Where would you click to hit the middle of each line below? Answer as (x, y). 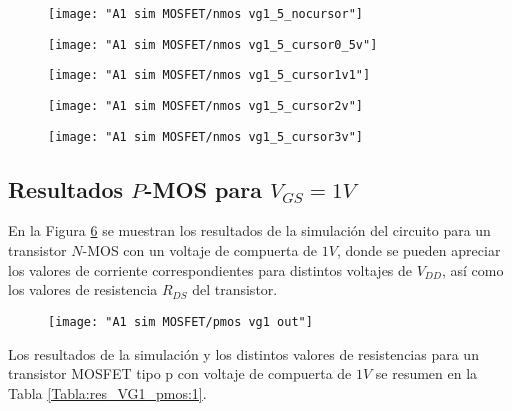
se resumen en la (426, 373)
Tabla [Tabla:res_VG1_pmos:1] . (107, 392)
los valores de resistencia (83, 289)
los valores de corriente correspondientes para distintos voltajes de (210, 269)
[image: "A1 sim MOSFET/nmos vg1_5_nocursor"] (205, 14)
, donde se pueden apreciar (418, 250)
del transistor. (235, 289)
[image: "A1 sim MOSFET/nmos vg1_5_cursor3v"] (205, 136)
